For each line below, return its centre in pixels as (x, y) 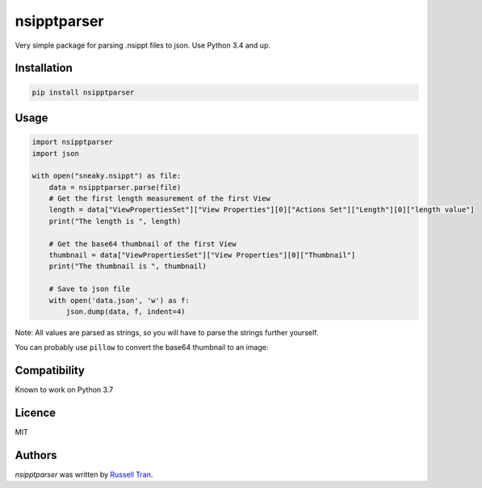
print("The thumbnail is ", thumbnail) (128, 266)
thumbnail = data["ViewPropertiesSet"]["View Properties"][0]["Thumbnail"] (202, 255)
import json (56, 153)
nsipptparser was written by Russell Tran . (84, 475)
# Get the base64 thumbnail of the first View (143, 244)
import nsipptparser (72, 142)
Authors (36, 455)
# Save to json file (90, 289)
